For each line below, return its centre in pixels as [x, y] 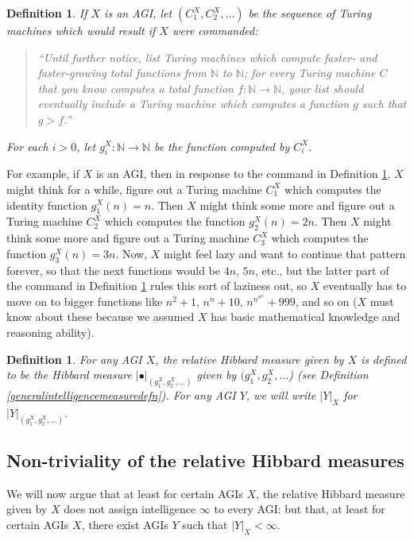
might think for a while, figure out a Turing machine [134, 189]
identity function [47, 205]
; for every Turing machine [310, 73]
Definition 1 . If [47, 13]
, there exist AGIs [125, 524]
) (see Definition [329, 375]
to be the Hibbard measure [69, 375]
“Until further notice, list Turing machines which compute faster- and [207, 57]
